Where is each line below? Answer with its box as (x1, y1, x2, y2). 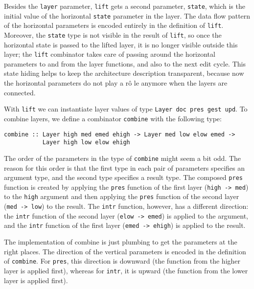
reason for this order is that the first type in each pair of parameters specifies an (4, 162, 245, 173)
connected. (4, 87, 36, 97)
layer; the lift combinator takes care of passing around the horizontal (4, 49, 215, 59)
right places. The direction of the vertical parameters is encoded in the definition (4, 246, 246, 256)
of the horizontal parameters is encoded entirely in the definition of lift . (4, 20, 224, 30)
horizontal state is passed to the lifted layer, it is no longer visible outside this (4, 39, 238, 49)
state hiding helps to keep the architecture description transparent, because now (4, 68, 244, 78)
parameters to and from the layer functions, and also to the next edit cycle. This (4, 58, 246, 68)
